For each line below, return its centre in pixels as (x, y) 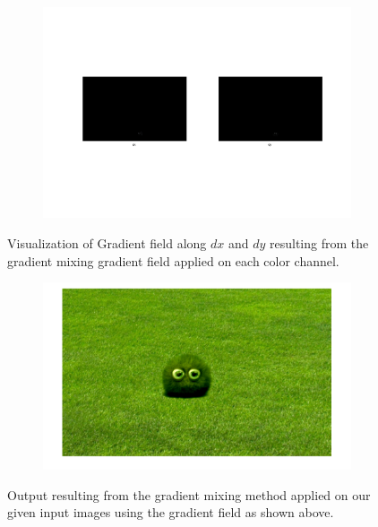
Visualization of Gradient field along (107, 243)
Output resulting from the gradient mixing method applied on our (189, 494)
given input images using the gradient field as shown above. (171, 512)
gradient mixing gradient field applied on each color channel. (173, 260)
